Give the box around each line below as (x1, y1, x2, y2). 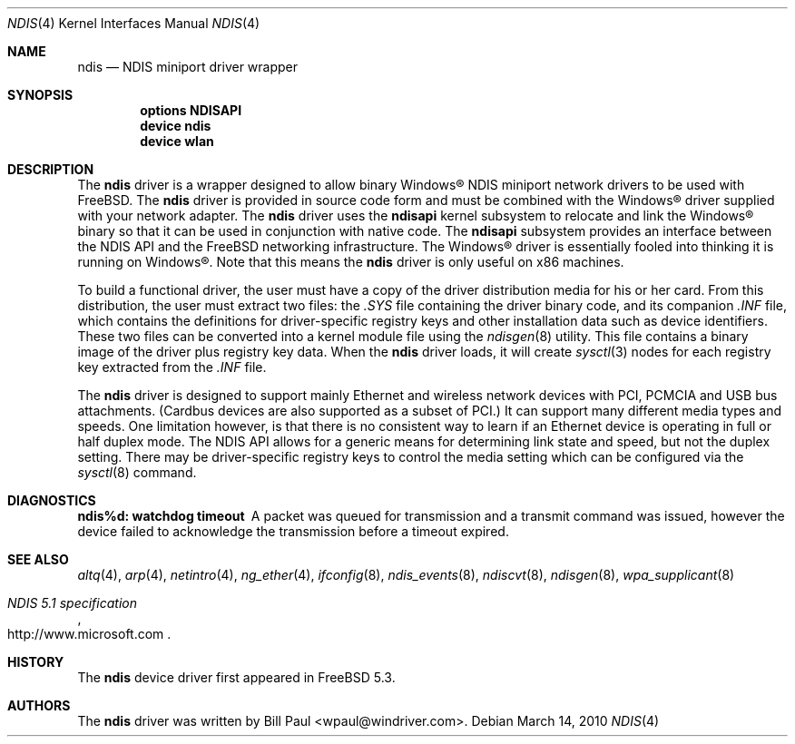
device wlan (140, 133, 214, 149)
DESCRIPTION (7, 162, 94, 177)
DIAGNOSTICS (7, 493, 96, 508)
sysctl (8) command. (77, 465, 197, 480)
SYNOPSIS (7, 87, 74, 103)
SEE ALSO (7, 552, 69, 567)
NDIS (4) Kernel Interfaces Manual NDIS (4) (7, 15, 260, 31)
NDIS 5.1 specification (7, 595, 137, 611)
